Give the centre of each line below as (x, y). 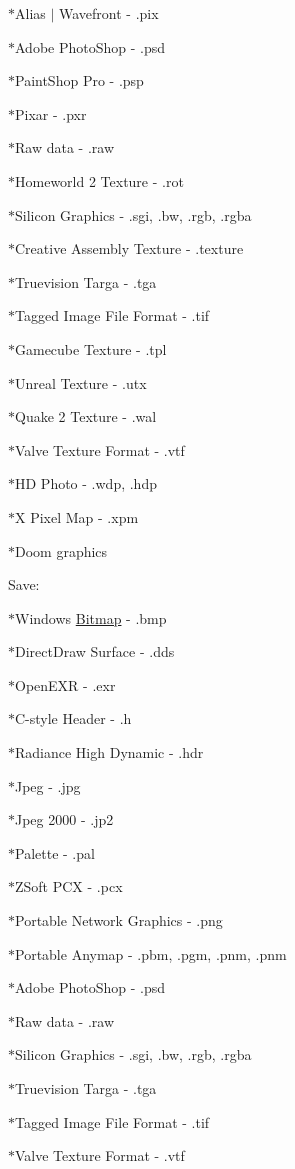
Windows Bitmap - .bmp (91, 617)
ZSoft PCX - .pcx (69, 886)
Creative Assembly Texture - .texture (129, 248)
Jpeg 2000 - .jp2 (64, 819)
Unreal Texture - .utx (81, 382)
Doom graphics (61, 550)
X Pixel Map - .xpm (77, 516)
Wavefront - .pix (109, 13)
